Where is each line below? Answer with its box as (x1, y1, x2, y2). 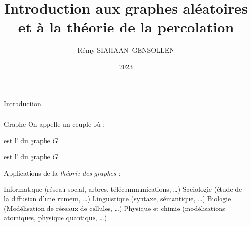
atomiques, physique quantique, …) (4, 212, 107, 223)
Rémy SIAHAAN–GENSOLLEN (78, 45, 174, 55)
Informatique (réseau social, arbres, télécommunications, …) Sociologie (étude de (4, 184, 242, 194)
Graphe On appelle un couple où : (4, 119, 105, 129)
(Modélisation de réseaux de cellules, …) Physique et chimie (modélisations (4, 203, 225, 213)
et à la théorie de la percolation (18, 17, 234, 37)
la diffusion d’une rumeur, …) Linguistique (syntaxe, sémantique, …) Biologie (4, 193, 231, 203)
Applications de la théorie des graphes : (4, 167, 121, 178)
